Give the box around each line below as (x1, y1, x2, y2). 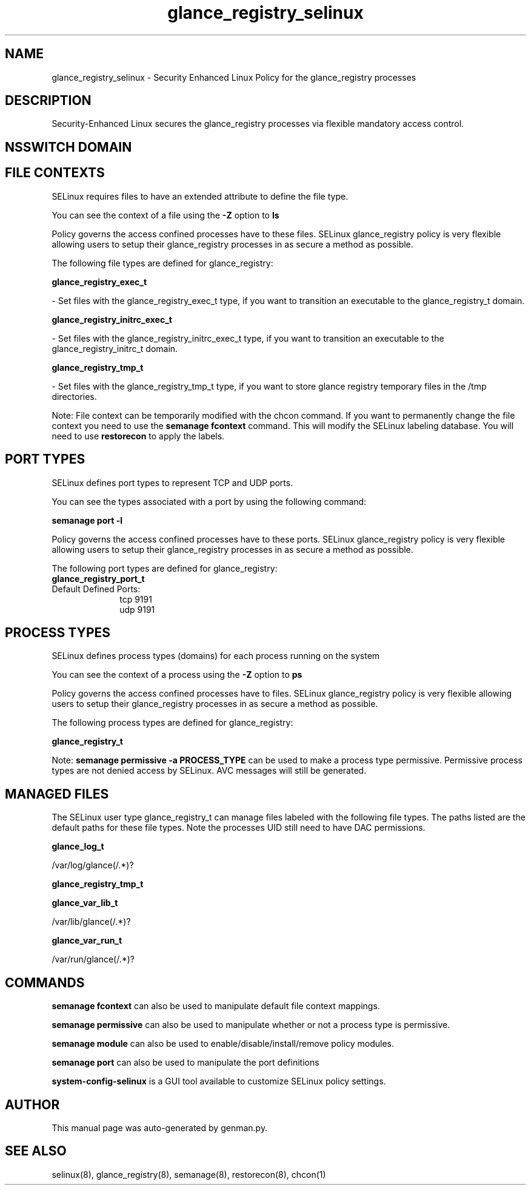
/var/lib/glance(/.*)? (52, 916, 131, 927)
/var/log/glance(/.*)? (52, 860, 134, 871)
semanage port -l (52, 515, 122, 526)
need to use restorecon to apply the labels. (52, 430, 225, 441)
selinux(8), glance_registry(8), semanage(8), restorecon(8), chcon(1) (52, 1169, 326, 1180)
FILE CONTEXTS (5, 165, 105, 181)
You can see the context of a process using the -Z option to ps (52, 669, 302, 680)
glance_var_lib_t (52, 898, 118, 908)
